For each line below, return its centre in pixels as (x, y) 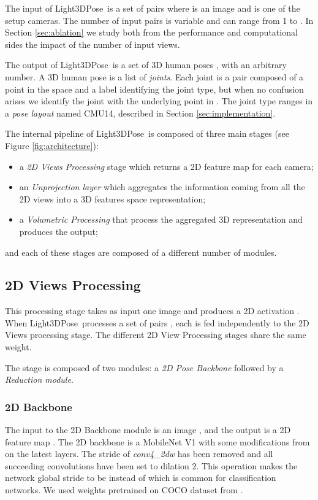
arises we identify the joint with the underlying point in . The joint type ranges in (159, 101)
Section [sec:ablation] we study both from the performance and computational (151, 32)
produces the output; (59, 231)
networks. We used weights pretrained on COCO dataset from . (124, 490)
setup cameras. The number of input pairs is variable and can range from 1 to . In (159, 20)
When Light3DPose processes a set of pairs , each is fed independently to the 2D (157, 322)
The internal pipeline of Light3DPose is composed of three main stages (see (147, 133)
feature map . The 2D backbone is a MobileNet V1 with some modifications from (157, 441)
